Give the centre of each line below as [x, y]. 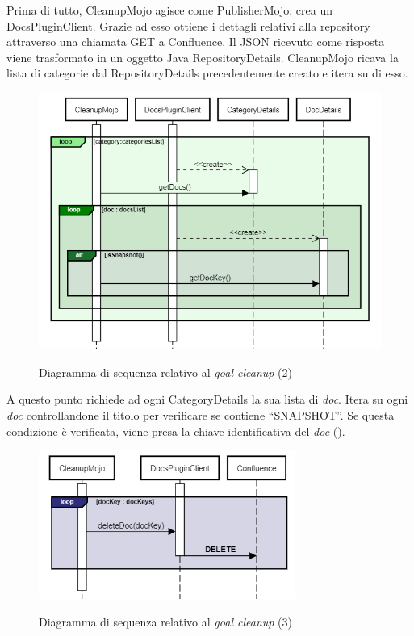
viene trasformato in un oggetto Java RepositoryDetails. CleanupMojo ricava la [203, 57]
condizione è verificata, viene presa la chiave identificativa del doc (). [176, 431]
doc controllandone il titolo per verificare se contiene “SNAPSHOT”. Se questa [201, 415]
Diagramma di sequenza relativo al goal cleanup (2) [165, 372]
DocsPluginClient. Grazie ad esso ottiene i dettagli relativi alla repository [188, 25]
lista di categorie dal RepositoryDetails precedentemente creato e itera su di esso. [207, 73]
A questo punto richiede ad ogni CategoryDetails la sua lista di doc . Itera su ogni [207, 399]
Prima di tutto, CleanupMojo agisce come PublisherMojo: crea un [169, 10]
